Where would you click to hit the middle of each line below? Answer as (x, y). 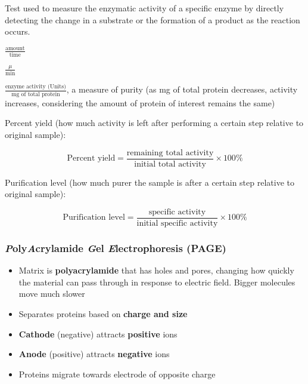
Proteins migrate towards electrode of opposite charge (117, 374)
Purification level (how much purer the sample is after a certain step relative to (150, 182)
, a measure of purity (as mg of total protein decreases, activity (182, 89)
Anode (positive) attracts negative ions (94, 354)
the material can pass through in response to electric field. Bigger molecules (157, 282)
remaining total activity (170, 153)
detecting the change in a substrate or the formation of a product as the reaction (153, 19)
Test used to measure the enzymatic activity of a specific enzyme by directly (144, 8)
